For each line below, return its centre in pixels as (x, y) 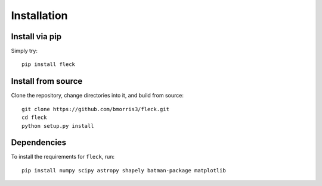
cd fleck (34, 118)
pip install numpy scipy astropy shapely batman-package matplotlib (124, 170)
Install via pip (36, 37)
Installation (39, 15)
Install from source (47, 81)
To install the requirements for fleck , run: (63, 157)
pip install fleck (49, 64)
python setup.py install (58, 126)
